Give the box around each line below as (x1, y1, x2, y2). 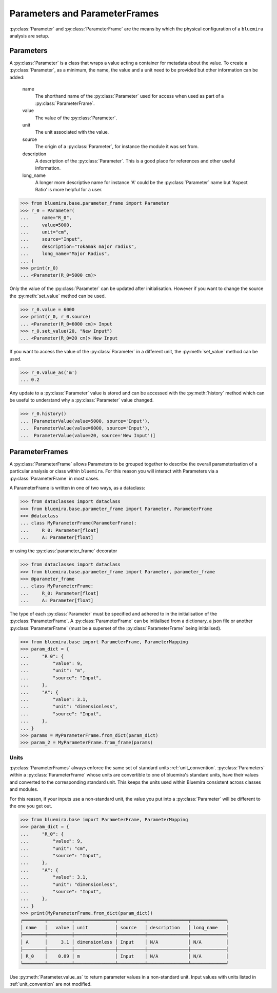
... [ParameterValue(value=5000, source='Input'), (20, 418, 151, 424)
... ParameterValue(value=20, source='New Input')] (20, 432, 156, 438)
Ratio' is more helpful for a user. (35, 187, 103, 193)
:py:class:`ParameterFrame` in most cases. (9, 475, 100, 481)
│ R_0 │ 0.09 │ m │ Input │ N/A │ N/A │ (20, 953, 229, 959)
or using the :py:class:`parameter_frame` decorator (9, 548, 117, 554)
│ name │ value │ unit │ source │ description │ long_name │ (20, 925, 229, 930)
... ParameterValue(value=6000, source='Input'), (20, 425, 151, 431)
